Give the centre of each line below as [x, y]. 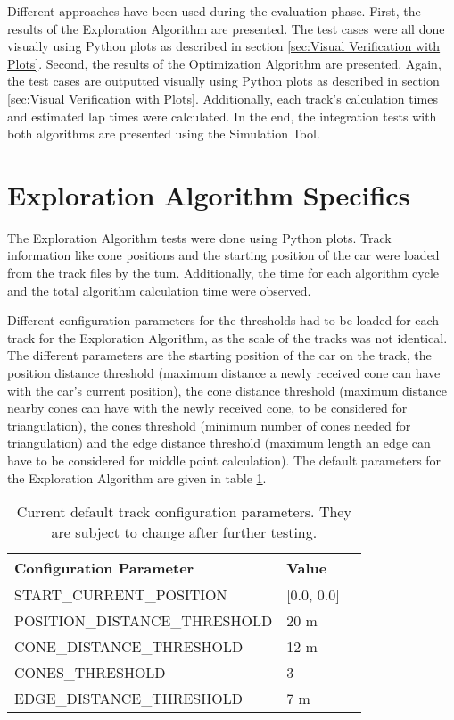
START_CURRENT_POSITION [121, 595]
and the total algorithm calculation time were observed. [159, 290]
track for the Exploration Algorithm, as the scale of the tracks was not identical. [227, 337]
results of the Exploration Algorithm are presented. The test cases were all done [226, 28]
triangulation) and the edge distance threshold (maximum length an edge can [219, 443]
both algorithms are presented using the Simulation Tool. [164, 134]
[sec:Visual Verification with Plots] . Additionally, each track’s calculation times [223, 98]
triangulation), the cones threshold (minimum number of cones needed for [209, 425]
